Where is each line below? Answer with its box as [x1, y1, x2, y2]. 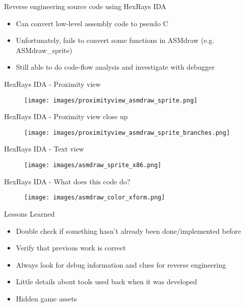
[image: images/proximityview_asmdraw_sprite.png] [24, 96, 198, 104]
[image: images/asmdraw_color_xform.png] [24, 194, 165, 201]
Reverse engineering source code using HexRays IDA [4, 1, 166, 11]
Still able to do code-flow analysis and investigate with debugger [16, 62, 215, 72]
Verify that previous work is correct [16, 242, 126, 253]
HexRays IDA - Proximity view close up [4, 111, 128, 122]
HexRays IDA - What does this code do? [4, 176, 131, 186]
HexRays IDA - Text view [4, 143, 84, 154]
